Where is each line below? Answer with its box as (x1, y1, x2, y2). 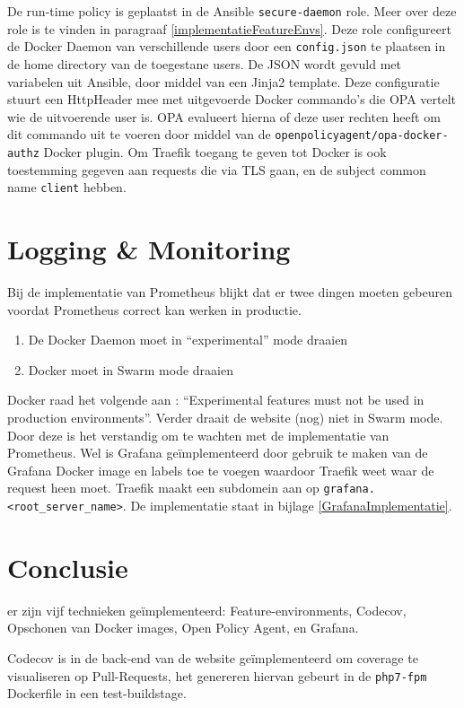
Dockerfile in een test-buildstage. (7, 684, 187, 703)
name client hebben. (7, 178, 127, 197)
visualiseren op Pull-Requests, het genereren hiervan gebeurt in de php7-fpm (7, 666, 427, 685)
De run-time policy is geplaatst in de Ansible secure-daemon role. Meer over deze (7, 2, 457, 20)
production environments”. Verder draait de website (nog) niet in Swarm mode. (7, 407, 443, 426)
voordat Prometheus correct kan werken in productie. (7, 300, 302, 319)
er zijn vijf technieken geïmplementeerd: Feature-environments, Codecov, (7, 600, 407, 619)
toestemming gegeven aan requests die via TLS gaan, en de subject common (7, 160, 426, 179)
